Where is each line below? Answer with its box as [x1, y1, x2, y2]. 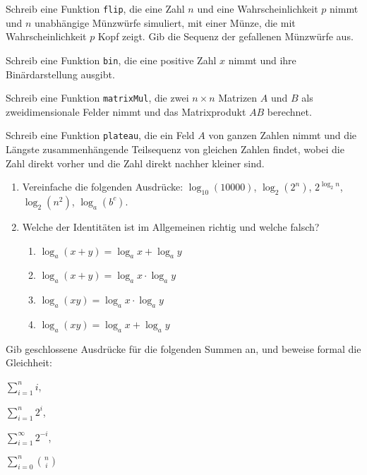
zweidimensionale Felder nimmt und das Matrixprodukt [6, 104, 246, 119]
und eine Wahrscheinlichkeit [197, 1, 318, 16]
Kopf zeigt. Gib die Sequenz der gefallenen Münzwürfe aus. [97, 29, 354, 44]
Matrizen [218, 90, 258, 105]
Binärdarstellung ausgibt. [6, 66, 115, 81]
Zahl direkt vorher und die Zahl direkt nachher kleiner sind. [6, 155, 265, 170]
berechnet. [267, 104, 312, 119]
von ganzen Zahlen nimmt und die [208, 128, 357, 143]
